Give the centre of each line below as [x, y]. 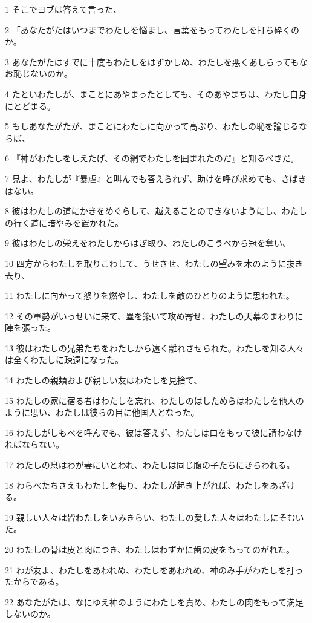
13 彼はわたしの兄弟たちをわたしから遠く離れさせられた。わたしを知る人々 [154, 347]
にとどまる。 [30, 106]
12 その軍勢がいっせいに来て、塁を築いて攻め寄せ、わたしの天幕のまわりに [154, 315]
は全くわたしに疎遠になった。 [64, 360]
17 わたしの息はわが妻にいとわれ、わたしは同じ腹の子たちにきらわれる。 [150, 465]
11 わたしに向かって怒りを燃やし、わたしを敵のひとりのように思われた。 [150, 295]
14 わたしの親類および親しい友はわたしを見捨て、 [103, 380]
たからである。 [34, 582]
